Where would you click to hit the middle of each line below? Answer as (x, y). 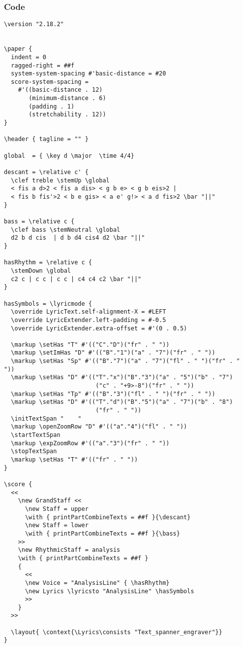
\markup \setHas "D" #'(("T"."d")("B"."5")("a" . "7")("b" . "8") (122, 402)
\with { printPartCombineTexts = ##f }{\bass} (102, 533)
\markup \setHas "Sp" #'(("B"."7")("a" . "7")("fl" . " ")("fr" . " (125, 361)
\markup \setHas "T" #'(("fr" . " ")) (75, 460)
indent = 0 (29, 57)
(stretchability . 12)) (67, 115)
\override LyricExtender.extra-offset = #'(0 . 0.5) (99, 328)
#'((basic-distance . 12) (60, 90)
